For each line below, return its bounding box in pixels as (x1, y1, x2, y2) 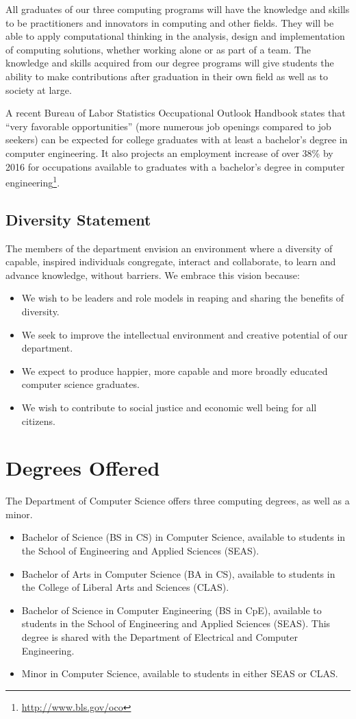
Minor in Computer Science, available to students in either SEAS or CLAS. (21, 666, 338, 681)
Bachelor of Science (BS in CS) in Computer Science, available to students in (21, 530, 346, 544)
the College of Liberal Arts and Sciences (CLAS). (21, 580, 229, 594)
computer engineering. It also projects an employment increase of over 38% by (5, 145, 333, 160)
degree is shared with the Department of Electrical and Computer (21, 629, 298, 644)
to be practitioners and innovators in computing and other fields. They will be (5, 15, 334, 29)
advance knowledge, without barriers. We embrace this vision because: (5, 267, 300, 282)
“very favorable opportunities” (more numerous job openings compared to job (5, 119, 331, 133)
